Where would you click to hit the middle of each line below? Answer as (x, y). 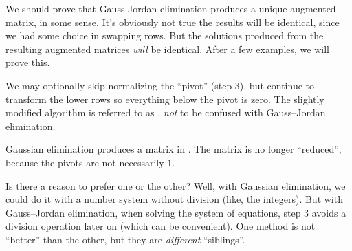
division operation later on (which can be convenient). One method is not (161, 226)
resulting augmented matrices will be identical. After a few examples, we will (167, 48)
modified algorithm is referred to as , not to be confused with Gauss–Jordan (166, 112)
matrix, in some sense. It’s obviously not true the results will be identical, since (173, 22)
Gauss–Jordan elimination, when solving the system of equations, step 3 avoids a (176, 212)
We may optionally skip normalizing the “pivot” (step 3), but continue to (160, 85)
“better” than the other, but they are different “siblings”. (125, 239)
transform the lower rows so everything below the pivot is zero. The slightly (165, 99)
